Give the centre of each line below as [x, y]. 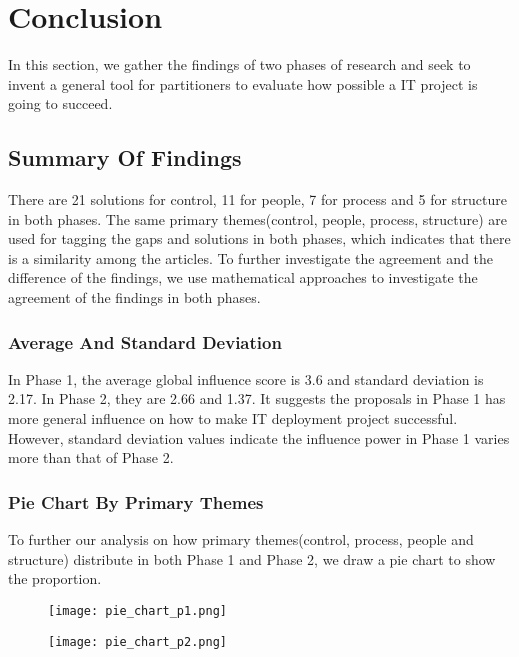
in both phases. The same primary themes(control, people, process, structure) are [257, 218]
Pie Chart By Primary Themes [136, 501]
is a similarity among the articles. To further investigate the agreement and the [251, 257]
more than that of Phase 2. [91, 457]
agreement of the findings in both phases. [134, 297]
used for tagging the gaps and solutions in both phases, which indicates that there [259, 238]
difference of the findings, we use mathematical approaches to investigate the [243, 277]
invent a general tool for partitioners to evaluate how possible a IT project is [243, 83]
